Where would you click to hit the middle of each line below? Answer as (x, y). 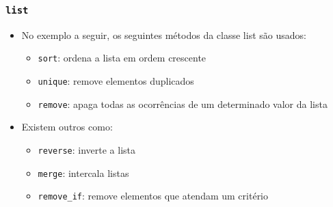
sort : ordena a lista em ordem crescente (122, 58)
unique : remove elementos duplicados (116, 81)
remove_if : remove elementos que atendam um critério (153, 196)
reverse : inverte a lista (86, 149)
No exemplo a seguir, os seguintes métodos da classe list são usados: (164, 34)
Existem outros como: (67, 127)
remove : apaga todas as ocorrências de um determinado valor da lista (183, 104)
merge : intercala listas (83, 172)
